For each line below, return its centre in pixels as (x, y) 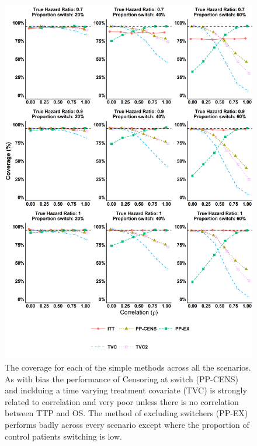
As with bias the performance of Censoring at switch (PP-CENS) (122, 378)
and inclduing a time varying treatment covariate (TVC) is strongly (126, 390)
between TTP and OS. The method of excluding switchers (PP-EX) (126, 413)
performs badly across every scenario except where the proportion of (127, 424)
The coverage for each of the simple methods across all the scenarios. (128, 367)
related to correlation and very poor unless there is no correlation (122, 401)
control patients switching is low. (63, 436)
